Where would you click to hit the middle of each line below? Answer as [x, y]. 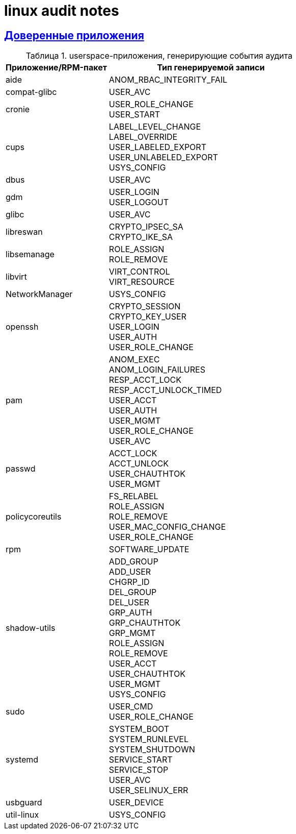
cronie [18, 109]
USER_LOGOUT [139, 202]
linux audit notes [62, 11]
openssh [22, 327]
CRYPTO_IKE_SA [141, 237]
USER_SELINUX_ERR [149, 790]
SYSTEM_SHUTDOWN [152, 750]
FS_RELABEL [133, 496]
